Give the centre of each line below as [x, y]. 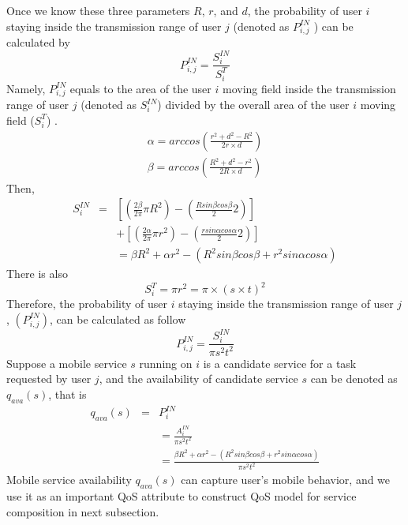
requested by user [49, 379]
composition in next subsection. [83, 511]
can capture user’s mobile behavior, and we [286, 480]
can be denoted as [354, 379]
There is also [37, 274]
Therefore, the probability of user [87, 304]
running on [166, 363]
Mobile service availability [69, 480]
